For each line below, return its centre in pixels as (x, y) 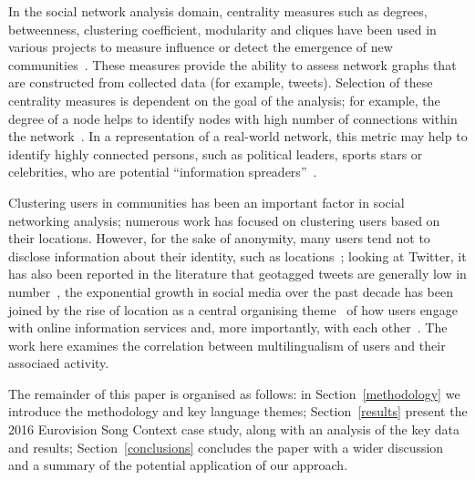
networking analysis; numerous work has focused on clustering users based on (224, 220)
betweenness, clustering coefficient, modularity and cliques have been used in (222, 29)
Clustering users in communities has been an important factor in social (207, 202)
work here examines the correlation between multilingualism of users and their (227, 345)
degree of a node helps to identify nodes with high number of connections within (233, 118)
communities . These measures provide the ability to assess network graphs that (232, 64)
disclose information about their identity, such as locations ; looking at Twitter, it (237, 255)
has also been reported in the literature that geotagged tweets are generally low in (237, 274)
